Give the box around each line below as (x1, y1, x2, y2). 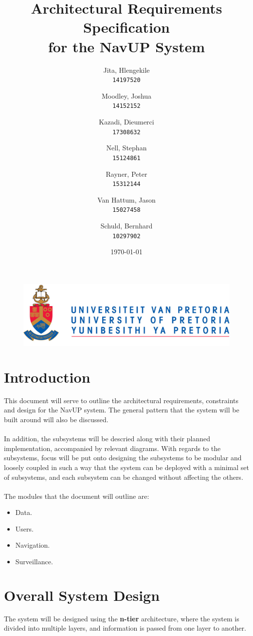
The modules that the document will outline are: (4, 491, 149, 501)
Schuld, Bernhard (100, 221, 153, 230)
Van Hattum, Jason (97, 194, 156, 205)
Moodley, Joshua (101, 90, 152, 101)
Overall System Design (4, 585, 160, 605)
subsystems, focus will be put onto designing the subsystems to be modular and (4, 452, 242, 463)
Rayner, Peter (106, 168, 147, 179)
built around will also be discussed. (4, 414, 108, 424)
